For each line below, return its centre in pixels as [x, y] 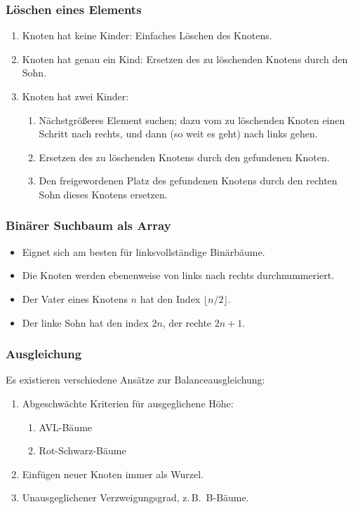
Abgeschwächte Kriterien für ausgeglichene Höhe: [128, 403]
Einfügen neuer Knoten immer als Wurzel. [113, 474]
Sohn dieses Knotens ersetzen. [103, 194]
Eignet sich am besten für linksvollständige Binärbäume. [144, 251]
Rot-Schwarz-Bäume [82, 450]
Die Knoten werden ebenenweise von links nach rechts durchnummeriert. [178, 275]
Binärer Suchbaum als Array [88, 225]
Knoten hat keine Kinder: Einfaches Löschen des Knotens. [147, 35]
